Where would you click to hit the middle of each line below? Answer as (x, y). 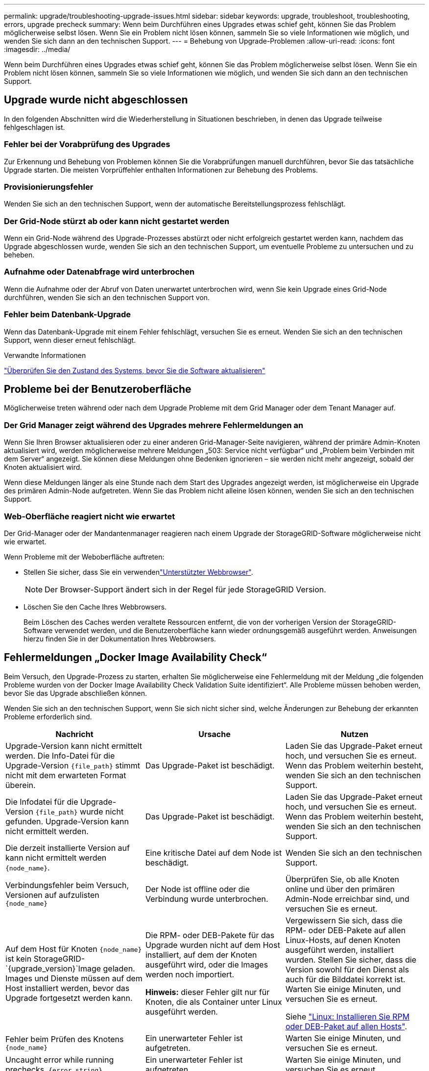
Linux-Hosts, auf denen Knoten (343, 940)
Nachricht (74, 734)
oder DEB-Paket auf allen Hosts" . (346, 1026)
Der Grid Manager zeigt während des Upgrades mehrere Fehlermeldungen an (154, 425)
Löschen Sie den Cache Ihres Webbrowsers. (95, 607)
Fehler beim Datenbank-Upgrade (68, 315)
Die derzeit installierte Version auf (68, 848)
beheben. (19, 255)
